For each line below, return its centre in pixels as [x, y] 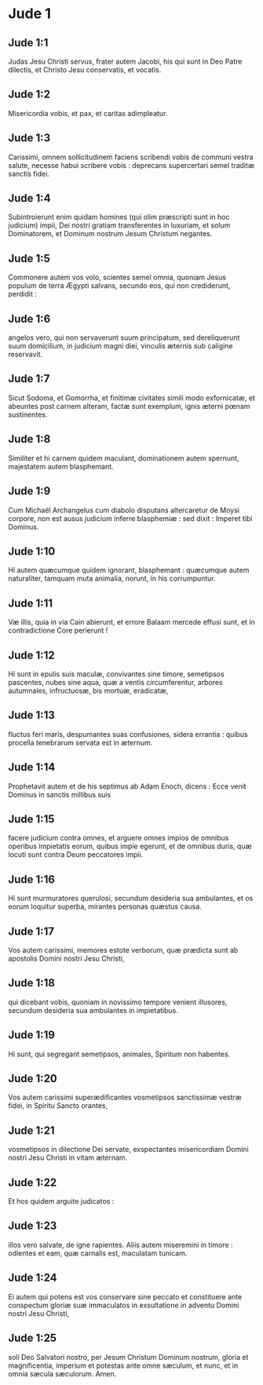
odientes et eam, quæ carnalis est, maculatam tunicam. [98, 1253]
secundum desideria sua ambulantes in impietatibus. [93, 1010]
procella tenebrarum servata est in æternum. [80, 742]
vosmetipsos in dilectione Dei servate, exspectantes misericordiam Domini [128, 1150]
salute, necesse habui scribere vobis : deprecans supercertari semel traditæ [131, 165]
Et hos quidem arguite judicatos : [61, 1201]
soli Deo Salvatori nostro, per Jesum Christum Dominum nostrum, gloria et [128, 1357]
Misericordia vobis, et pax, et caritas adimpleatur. [88, 113]
